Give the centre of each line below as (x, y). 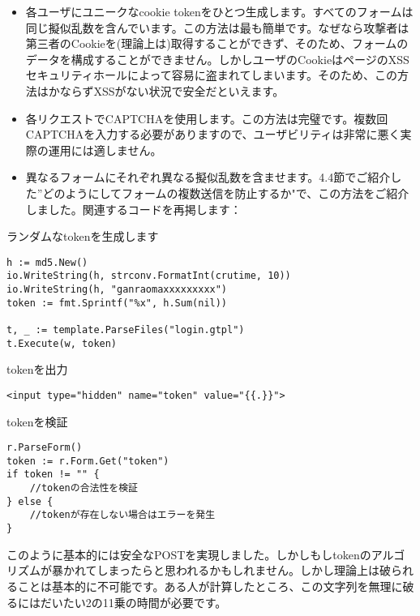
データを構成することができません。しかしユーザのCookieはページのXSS (217, 59)
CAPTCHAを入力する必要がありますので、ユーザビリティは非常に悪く (213, 134)
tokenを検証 (37, 421)
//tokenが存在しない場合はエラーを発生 (122, 515)
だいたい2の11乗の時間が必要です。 (133, 602)
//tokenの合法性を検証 (84, 488)
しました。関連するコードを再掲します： (133, 209)
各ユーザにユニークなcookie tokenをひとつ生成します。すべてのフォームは (219, 11)
